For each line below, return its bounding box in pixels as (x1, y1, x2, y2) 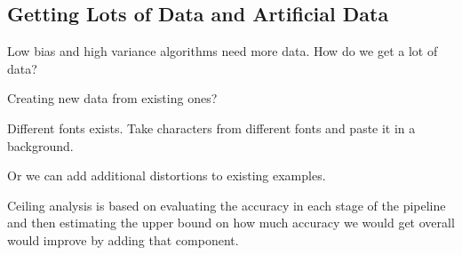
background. (7, 136, 74, 155)
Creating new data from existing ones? (7, 89, 218, 108)
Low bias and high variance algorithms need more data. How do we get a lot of (7, 42, 438, 60)
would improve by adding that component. (7, 230, 239, 249)
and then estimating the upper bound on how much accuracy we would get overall (7, 213, 455, 232)
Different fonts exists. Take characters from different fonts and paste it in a (7, 118, 416, 137)
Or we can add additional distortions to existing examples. (7, 166, 326, 185)
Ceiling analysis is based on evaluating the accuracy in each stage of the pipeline (7, 195, 446, 214)
